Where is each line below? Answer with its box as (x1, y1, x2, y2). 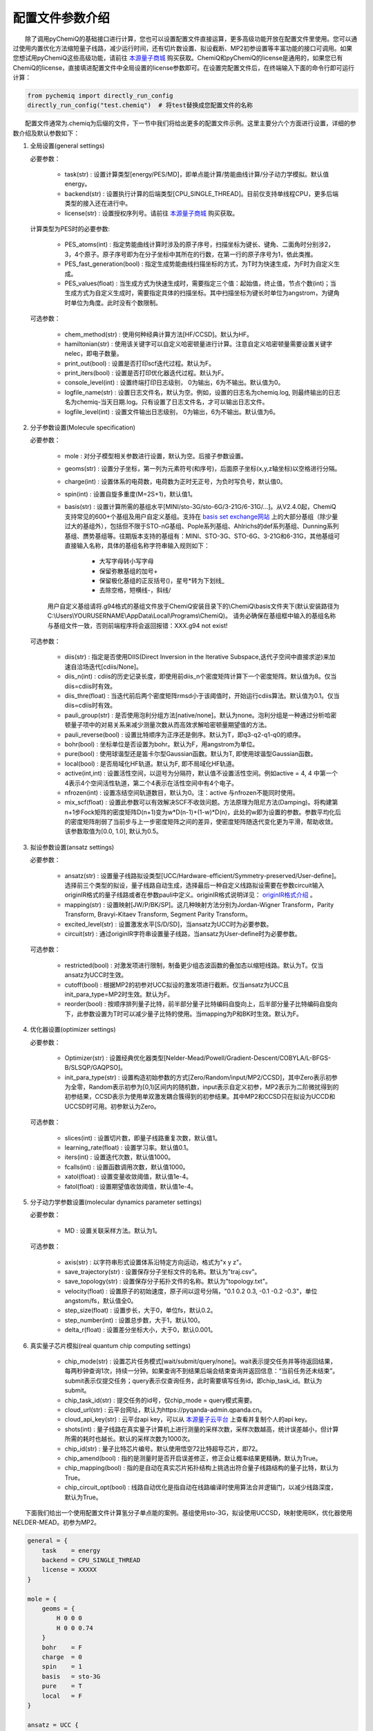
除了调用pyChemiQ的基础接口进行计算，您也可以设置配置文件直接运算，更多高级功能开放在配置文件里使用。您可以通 (25, 35, 358, 43)
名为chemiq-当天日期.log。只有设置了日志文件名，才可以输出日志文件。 (64, 398, 269, 406)
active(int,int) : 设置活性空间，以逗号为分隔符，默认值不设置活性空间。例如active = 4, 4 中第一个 (64, 769, 338, 778)
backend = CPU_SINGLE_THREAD (41, 1557, 141, 1564)
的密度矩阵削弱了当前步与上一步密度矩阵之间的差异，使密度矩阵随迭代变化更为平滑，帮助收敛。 (64, 818, 337, 826)
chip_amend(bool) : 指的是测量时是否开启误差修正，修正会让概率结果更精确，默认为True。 (64, 1454, 322, 1462)
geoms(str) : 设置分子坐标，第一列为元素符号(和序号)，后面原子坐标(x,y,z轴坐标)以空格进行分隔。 (64, 465, 341, 473)
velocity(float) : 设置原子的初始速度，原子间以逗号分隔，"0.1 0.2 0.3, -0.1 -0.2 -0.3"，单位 (64, 1286, 318, 1295)
